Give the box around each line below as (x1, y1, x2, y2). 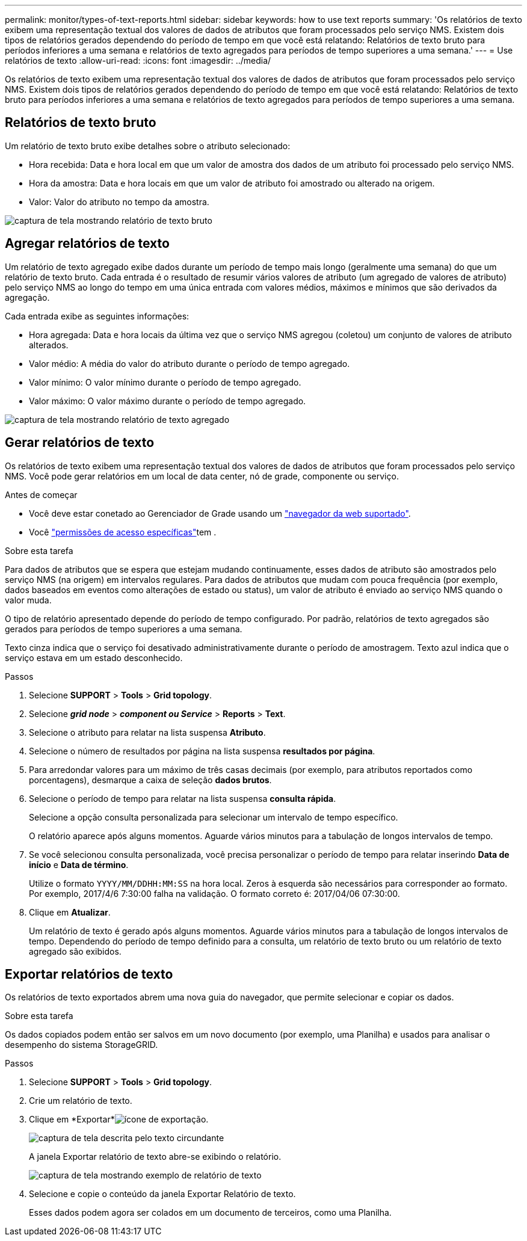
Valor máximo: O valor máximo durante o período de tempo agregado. (29, 395, 306, 406)
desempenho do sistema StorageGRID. (5, 1039, 158, 1050)
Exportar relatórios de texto (5, 966, 173, 982)
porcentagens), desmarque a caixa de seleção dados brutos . (29, 774, 272, 785)
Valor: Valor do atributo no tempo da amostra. (29, 196, 209, 207)
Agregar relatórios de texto (5, 236, 170, 251)
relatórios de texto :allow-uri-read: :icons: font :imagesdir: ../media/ (5, 55, 271, 66)
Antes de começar (5, 489, 78, 500)
